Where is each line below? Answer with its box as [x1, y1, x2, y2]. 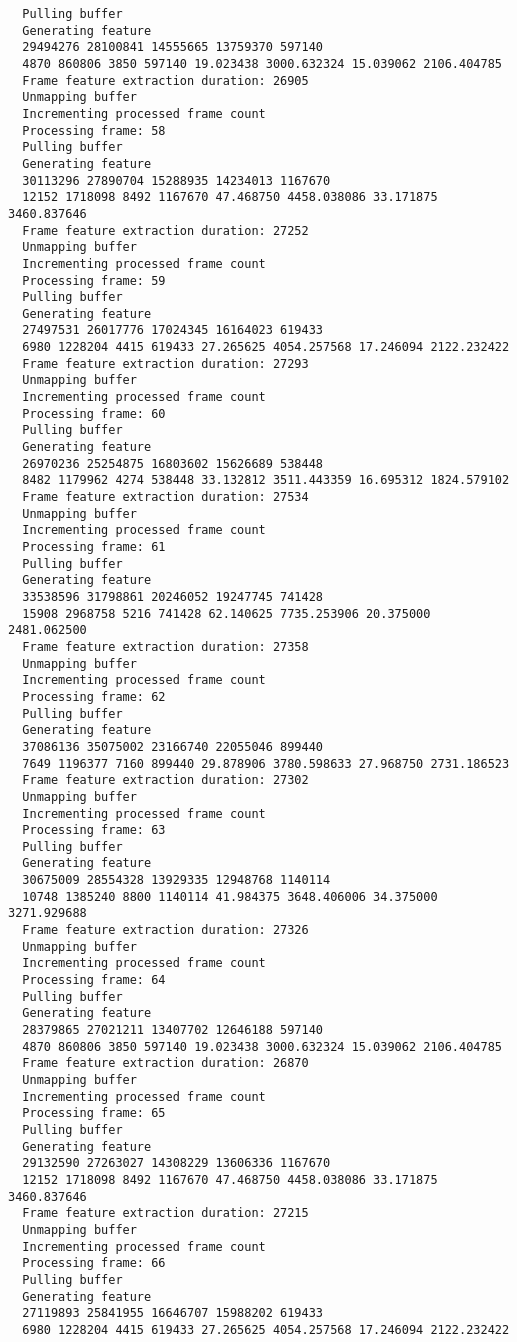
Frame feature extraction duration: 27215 [22, 1206, 309, 1221]
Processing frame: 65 [22, 1106, 166, 1121]
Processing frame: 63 [22, 823, 166, 838]
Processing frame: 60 [22, 406, 166, 421]
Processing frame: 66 [22, 1256, 166, 1271]
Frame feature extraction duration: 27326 [22, 923, 309, 938]
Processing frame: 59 [22, 273, 166, 288]
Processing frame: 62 [22, 689, 166, 704]
